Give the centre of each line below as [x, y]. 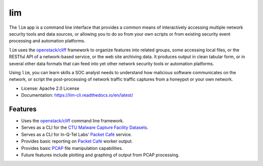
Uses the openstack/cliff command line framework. [73, 121]
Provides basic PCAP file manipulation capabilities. [72, 148]
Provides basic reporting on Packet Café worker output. [77, 141]
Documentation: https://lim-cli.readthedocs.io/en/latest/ [77, 95]
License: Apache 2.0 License [50, 88]
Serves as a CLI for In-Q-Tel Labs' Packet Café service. [77, 134]
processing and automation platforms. [47, 41]
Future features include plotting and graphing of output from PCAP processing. [100, 155]
